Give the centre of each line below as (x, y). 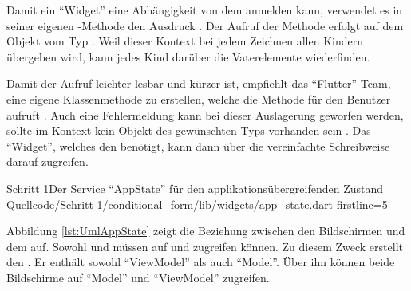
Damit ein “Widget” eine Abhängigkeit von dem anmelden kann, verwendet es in (205, 10)
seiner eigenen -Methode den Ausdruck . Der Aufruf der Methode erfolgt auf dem (205, 25)
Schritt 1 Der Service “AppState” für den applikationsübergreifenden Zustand (195, 188)
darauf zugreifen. (47, 161)
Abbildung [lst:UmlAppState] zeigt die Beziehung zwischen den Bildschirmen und (206, 231)
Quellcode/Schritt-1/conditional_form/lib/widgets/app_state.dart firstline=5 (197, 204)
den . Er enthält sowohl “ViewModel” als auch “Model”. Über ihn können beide (201, 262)
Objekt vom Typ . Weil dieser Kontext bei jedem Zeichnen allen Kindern (185, 41)
